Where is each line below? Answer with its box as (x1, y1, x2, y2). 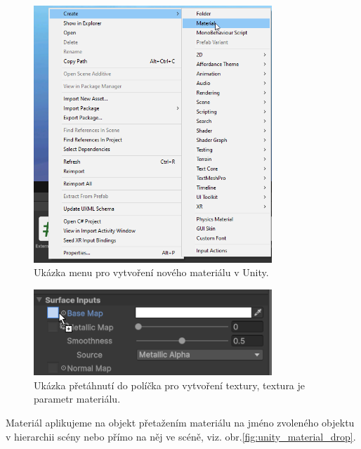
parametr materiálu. (34, 391, 121, 406)
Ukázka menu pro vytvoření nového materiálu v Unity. (34, 265, 269, 280)
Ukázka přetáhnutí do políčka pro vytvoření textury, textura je (34, 377, 306, 392)
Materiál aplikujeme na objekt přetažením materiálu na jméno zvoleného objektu (6, 415, 355, 430)
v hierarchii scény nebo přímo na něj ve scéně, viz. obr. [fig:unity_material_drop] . (6, 429, 356, 443)
